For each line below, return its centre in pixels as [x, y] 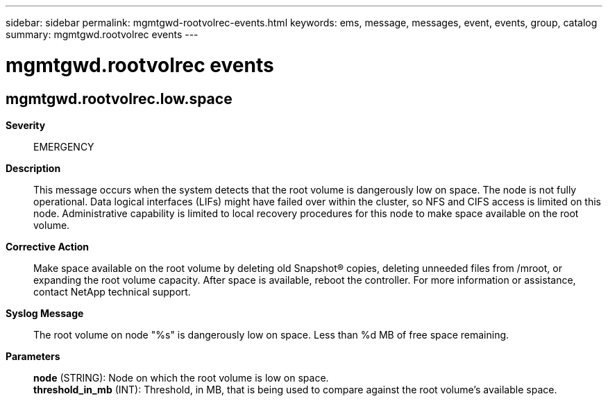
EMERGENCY [64, 146]
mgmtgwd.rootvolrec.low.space [119, 99]
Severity [26, 125]
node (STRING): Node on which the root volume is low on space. [181, 377]
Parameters [33, 356]
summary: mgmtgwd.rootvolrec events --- [102, 34]
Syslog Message [45, 313]
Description [33, 168]
